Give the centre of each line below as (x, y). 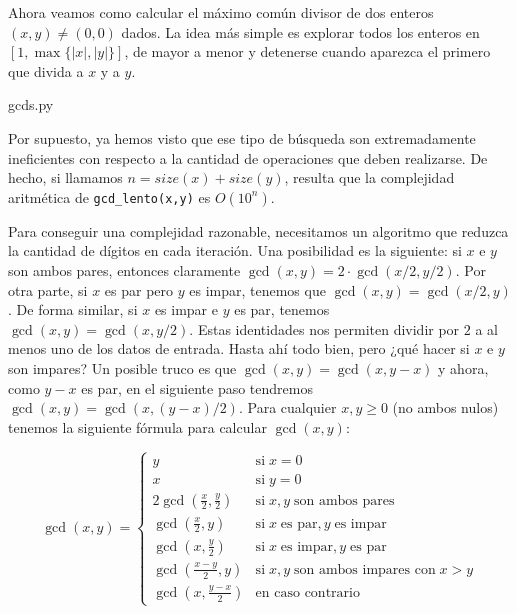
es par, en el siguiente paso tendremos (197, 387)
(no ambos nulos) (445, 407)
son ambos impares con (364, 569)
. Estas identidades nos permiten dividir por (324, 328)
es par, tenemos (282, 309)
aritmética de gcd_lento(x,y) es (109, 196)
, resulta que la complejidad (369, 177)
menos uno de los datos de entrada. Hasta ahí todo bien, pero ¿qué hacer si (239, 348)
